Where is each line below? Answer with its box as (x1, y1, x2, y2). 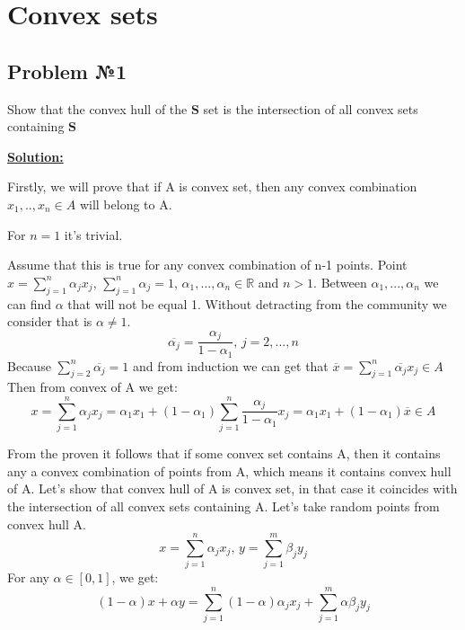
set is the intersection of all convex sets (203, 99, 418, 118)
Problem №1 (7, 57, 127, 84)
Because (7, 356, 51, 375)
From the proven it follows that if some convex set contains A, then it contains (7, 444, 441, 463)
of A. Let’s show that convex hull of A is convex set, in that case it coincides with (7, 479, 458, 498)
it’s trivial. (64, 225, 123, 244)
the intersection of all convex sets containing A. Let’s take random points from (7, 496, 440, 515)
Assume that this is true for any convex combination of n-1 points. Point (7, 255, 408, 274)
